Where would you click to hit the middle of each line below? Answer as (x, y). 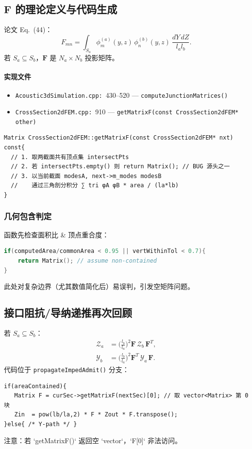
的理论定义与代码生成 (66, 9)
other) (26, 122)
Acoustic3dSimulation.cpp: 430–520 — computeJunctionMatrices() (122, 95)
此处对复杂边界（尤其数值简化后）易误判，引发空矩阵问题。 (99, 286)
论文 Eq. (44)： (28, 29)
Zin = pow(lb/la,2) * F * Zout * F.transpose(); (96, 415)
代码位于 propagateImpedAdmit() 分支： (67, 369)
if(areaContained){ (35, 386)
